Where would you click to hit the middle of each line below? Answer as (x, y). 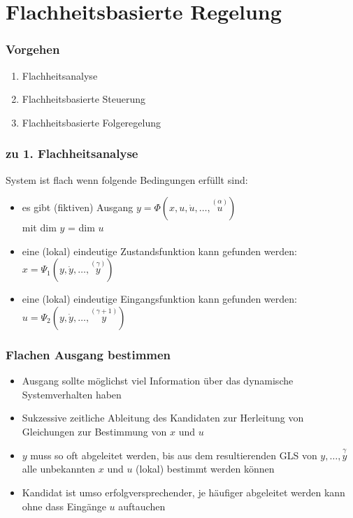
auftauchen (142, 506)
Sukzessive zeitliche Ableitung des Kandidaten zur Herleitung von (163, 418)
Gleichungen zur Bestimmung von (94, 431)
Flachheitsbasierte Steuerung (84, 99)
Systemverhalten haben (72, 394)
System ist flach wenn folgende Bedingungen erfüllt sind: (127, 179)
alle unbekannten (59, 469)
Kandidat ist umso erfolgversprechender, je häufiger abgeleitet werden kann (183, 492)
